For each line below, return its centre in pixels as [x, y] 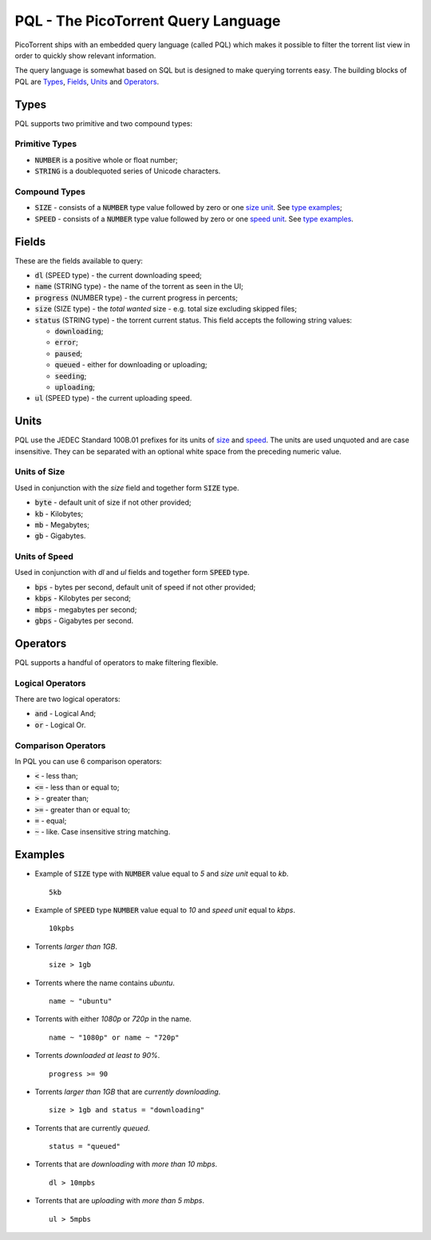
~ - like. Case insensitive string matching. [103, 832]
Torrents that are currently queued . [93, 1128]
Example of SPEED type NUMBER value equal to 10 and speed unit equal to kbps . [165, 909]
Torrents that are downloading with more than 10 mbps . [126, 1164]
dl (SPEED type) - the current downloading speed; [119, 275]
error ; [67, 343]
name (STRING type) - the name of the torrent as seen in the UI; [139, 287]
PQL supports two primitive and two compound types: [104, 123]
